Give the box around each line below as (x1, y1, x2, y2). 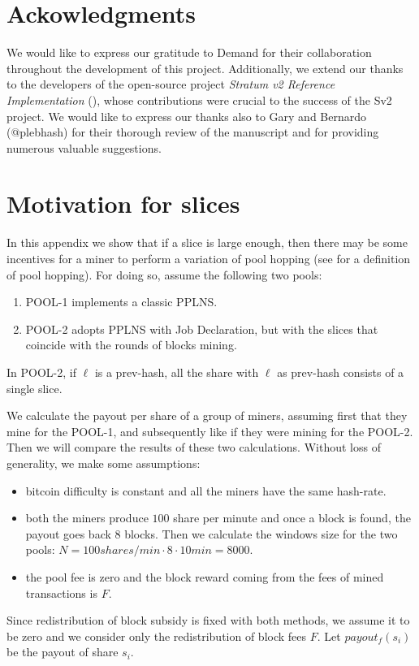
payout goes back (25, 525, 111, 542)
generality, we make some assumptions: (6, 454, 201, 471)
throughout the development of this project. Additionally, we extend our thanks (6, 59, 404, 76)
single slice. (6, 379, 63, 396)
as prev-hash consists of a (277, 363, 404, 380)
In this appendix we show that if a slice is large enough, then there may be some (6, 234, 408, 251)
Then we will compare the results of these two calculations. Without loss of (6, 439, 381, 456)
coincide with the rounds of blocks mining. (25, 336, 237, 353)
